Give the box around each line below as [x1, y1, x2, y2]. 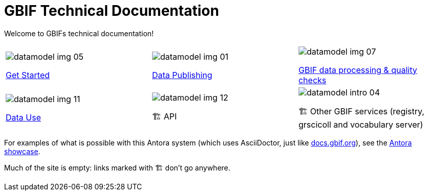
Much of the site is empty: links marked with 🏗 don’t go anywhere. [4, 163, 230, 172]
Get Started [6, 69, 50, 80]
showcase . [4, 147, 40, 156]
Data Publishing [152, 69, 212, 80]
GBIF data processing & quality [298, 64, 417, 75]
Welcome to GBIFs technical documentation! [4, 29, 154, 38]
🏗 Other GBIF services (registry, [298, 106, 424, 116]
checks [298, 75, 327, 85]
